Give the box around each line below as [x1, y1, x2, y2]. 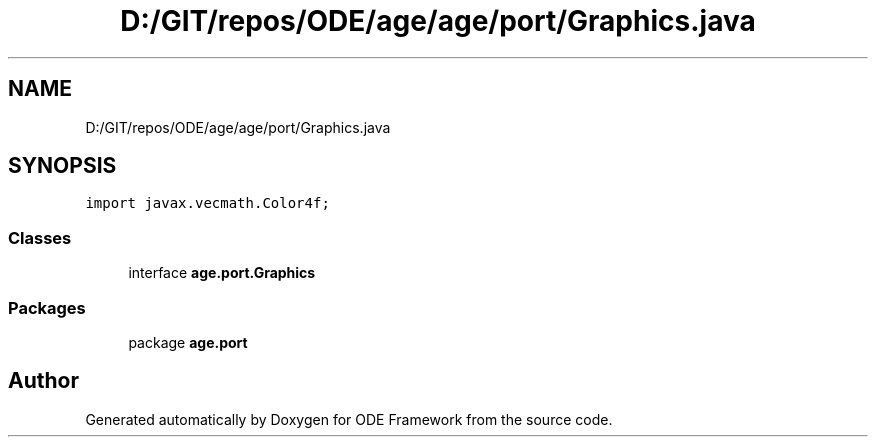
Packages [8, 297, 86, 318]
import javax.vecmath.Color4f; [85, 195, 330, 212]
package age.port [128, 333, 248, 351]
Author [8, 368, 79, 394]
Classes [8, 227, 72, 248]
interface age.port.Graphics [128, 264, 316, 282]
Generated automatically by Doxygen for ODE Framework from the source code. [85, 410, 613, 428]
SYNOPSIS [8, 153, 117, 179]
